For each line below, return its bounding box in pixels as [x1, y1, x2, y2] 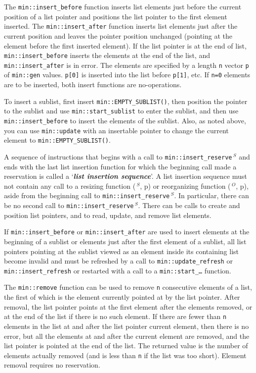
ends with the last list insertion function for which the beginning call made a [4, 161, 237, 171]
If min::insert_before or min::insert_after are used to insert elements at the [4, 226, 250, 237]
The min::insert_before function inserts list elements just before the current [4, 1, 242, 11]
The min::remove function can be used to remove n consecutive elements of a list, [4, 282, 252, 292]
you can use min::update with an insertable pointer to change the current [4, 125, 229, 135]
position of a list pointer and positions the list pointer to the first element [4, 11, 227, 21]
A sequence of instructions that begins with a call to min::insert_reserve [4, 151, 232, 161]
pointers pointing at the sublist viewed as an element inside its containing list [4, 246, 239, 256]
